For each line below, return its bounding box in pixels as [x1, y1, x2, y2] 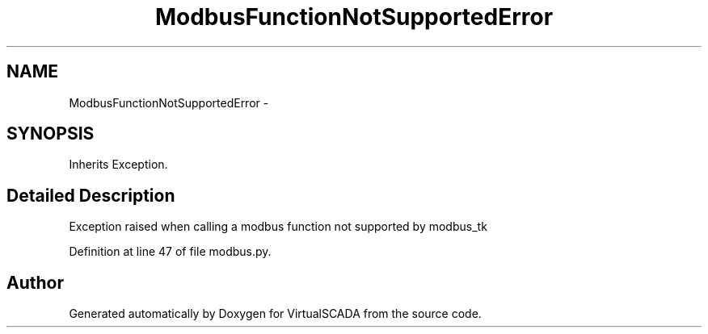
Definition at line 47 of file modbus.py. [69, 244, 272, 259]
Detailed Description [6, 185, 175, 206]
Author [6, 272, 64, 293]
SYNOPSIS [6, 123, 95, 144]
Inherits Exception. [69, 157, 168, 172]
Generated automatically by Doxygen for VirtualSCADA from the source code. [69, 307, 482, 321]
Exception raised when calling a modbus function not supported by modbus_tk [69, 219, 487, 234]
